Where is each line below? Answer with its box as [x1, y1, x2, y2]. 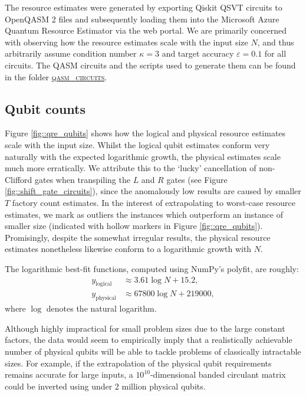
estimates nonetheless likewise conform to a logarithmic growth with [5, 243, 252, 255]
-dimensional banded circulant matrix [150, 368, 286, 381]
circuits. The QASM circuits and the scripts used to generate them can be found [5, 58, 296, 71]
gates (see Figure [166, 173, 228, 185]
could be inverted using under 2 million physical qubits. [5, 379, 206, 392]
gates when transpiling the [34, 173, 130, 185]
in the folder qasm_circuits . [5, 70, 107, 83]
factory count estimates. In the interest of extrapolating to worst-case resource [12, 196, 295, 208]
